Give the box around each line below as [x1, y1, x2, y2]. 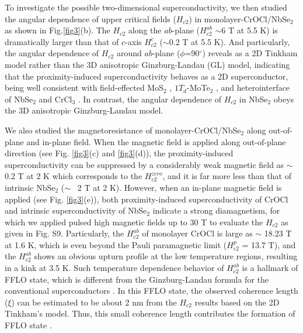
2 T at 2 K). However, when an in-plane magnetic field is [77, 181, 282, 193]
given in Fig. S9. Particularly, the [5, 227, 124, 239]
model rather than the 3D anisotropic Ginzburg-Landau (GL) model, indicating [5, 58, 290, 70]
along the [128, 24, 162, 36]
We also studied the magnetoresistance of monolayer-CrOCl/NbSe [5, 123, 241, 136]
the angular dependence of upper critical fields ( [5, 12, 176, 25]
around [116, 47, 142, 59]
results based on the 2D [194, 296, 280, 308]
